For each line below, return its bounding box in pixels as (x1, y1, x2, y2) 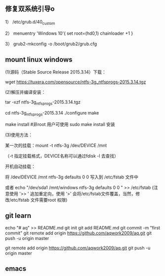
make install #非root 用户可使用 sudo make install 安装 (5, 121, 115, 127)
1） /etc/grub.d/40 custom (5, 19, 55, 26)
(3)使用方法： (5, 132, 33, 138)
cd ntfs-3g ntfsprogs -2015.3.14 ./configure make (5, 110, 99, 117)
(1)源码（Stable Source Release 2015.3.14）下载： (5, 69, 106, 75)
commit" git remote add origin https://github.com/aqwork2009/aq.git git (5, 230, 152, 236)
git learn (5, 212, 31, 220)
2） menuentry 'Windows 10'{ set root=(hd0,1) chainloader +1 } (5, 30, 133, 36)
